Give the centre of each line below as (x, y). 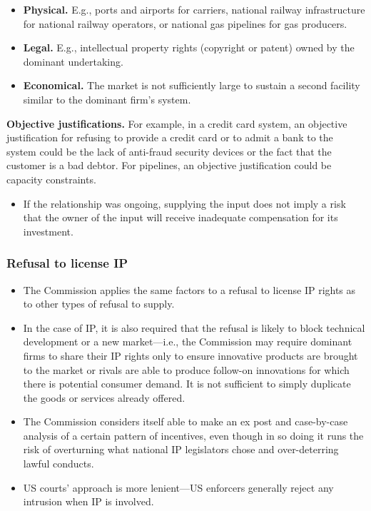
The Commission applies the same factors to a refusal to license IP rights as (189, 289)
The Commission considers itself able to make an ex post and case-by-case (185, 421)
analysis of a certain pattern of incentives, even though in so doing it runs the (193, 435)
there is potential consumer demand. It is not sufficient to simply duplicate (187, 384)
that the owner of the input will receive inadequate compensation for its (181, 217)
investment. (48, 231)
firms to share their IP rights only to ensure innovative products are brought (190, 355)
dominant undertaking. (73, 61)
